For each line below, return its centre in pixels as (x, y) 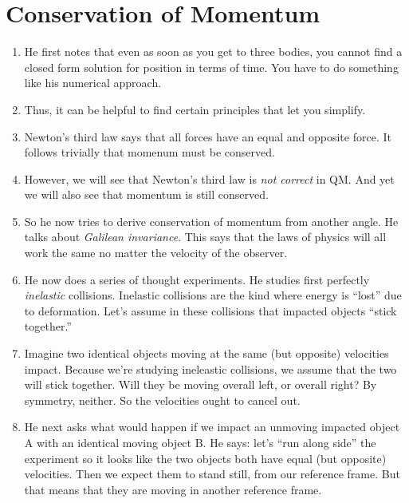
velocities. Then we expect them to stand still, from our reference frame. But (212, 474)
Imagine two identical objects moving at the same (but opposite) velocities (206, 353)
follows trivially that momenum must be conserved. (149, 152)
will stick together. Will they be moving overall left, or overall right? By (201, 384)
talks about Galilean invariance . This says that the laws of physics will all (205, 237)
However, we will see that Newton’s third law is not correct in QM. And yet (209, 178)
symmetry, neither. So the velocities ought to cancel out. (162, 400)
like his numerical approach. (93, 83)
